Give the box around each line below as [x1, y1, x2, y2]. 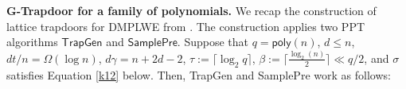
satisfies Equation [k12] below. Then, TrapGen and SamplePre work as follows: [6, 66, 391, 83]
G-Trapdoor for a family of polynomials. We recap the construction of [6, 2, 377, 18]
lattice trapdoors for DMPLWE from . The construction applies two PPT [6, 17, 365, 34]
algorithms [6, 33, 58, 50]
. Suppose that [177, 33, 248, 50]
